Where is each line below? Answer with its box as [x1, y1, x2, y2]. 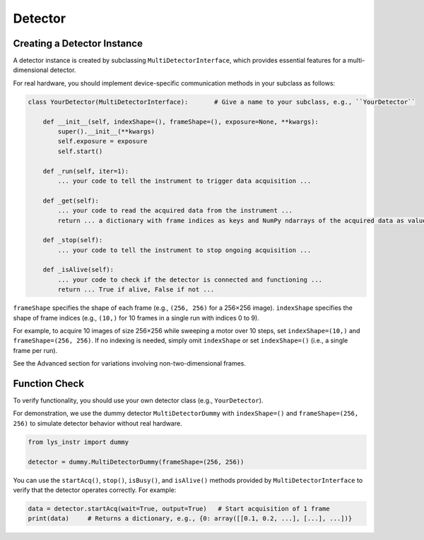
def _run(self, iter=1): [42, 167, 129, 175]
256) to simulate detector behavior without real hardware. [13, 419, 183, 427]
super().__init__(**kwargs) [57, 128, 155, 136]
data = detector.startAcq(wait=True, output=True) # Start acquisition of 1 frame [28, 505, 330, 512]
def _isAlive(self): [42, 265, 114, 274]
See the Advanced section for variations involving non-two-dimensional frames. [13, 359, 247, 368]
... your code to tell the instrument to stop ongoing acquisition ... [57, 246, 312, 254]
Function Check [13, 378, 85, 390]
